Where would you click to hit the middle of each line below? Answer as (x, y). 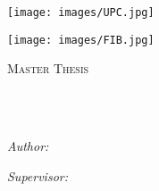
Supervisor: (38, 175)
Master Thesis (48, 68)
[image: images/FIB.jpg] (81, 40)
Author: (28, 146)
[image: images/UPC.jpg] (81, 12)
